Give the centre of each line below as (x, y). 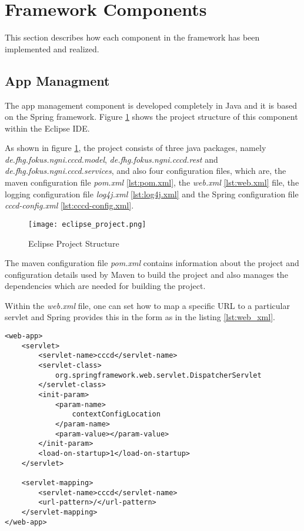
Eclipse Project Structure (74, 243)
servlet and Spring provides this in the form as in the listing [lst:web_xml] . (140, 317)
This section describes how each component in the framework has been (132, 37)
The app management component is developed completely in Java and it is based (151, 105)
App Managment (57, 80)
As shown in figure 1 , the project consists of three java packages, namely (136, 148)
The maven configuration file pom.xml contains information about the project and (152, 263)
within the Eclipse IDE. (47, 128)
